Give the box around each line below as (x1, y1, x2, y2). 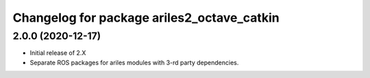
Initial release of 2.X (29, 49, 86, 57)
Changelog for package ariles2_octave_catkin (12, 10, 280, 25)
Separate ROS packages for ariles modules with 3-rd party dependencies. (29, 58, 239, 66)
